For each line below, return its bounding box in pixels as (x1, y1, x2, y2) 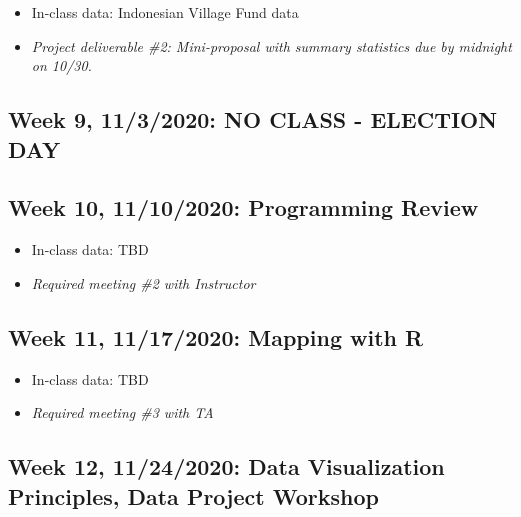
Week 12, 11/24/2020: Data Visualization (8, 451, 445, 482)
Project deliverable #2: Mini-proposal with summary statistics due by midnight (31, 35, 512, 56)
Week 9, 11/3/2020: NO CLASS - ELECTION (8, 104, 498, 135)
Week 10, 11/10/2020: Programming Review (8, 192, 479, 223)
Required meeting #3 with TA (31, 402, 214, 423)
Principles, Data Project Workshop (8, 480, 379, 511)
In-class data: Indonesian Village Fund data (31, 2, 299, 22)
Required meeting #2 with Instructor (31, 272, 256, 293)
